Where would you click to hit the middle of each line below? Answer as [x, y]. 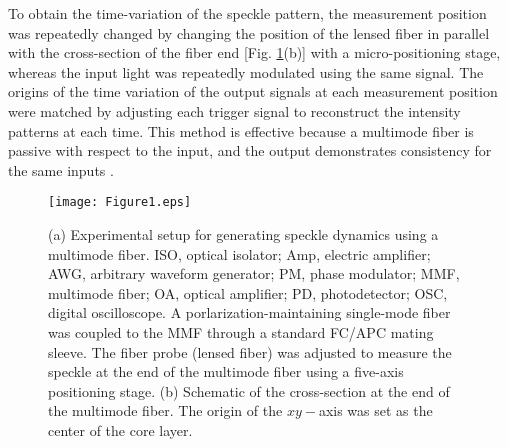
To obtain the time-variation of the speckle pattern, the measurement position [247, 13]
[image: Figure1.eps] [120, 202]
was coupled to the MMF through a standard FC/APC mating [241, 331]
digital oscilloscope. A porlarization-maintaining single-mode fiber [249, 312]
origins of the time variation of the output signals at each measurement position [253, 91]
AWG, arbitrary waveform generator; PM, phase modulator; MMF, [254, 273]
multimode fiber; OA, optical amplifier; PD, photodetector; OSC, [248, 292]
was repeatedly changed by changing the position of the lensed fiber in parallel [249, 32]
